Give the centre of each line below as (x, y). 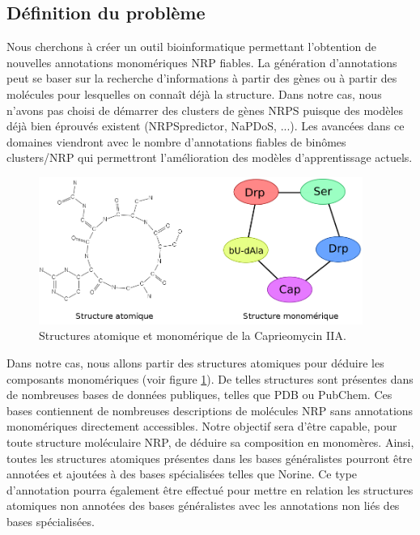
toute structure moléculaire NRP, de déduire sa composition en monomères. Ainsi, (210, 442)
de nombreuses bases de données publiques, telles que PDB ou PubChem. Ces (199, 395)
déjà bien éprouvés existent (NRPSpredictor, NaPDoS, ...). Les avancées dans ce (206, 126)
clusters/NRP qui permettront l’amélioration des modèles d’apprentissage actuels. (210, 157)
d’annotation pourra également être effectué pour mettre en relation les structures (210, 489)
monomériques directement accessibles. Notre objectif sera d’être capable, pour (202, 426)
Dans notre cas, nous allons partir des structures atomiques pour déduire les (195, 363)
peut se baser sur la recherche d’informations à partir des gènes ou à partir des (202, 78)
